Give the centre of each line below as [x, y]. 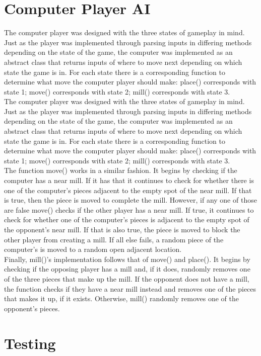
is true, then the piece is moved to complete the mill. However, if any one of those [130, 200]
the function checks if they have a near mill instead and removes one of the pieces [130, 288]
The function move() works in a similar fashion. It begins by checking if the [121, 170]
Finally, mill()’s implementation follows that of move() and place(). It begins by [127, 259]
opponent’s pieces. [32, 308]
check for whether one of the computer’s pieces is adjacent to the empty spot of [127, 219]
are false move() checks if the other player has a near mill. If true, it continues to [129, 209]
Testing [30, 343]
